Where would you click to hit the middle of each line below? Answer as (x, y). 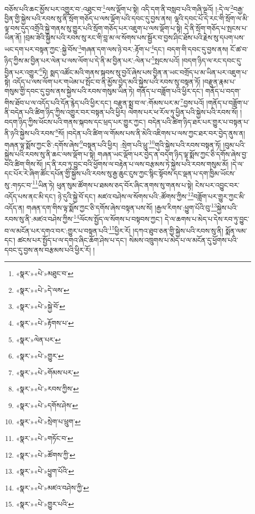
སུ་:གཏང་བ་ (19, 185)
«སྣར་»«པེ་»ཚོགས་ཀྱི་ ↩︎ (46, 454)
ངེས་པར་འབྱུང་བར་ (218, 185)
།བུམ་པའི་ (234, 144)
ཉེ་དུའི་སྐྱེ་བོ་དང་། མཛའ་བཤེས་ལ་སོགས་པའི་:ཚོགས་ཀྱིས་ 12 (126, 195)
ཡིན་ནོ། (13, 38)
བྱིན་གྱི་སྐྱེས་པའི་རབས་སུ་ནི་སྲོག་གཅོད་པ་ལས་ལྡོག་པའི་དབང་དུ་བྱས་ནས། (88, 18)
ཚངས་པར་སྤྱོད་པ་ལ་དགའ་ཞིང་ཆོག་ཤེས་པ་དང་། (72, 240)
